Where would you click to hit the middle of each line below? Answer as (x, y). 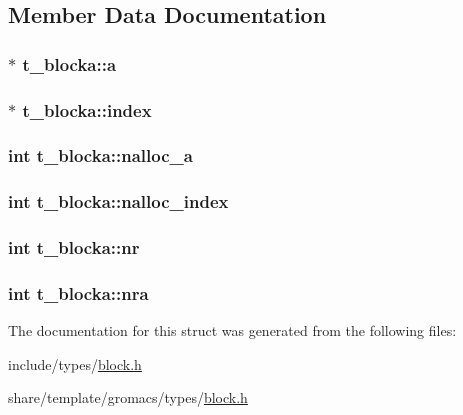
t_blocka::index (87, 109)
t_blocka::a (69, 63)
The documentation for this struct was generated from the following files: (232, 330)
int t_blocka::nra (78, 292)
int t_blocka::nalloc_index (118, 201)
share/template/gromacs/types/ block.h (128, 397)
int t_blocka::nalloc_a (100, 155)
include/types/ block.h (75, 363)
